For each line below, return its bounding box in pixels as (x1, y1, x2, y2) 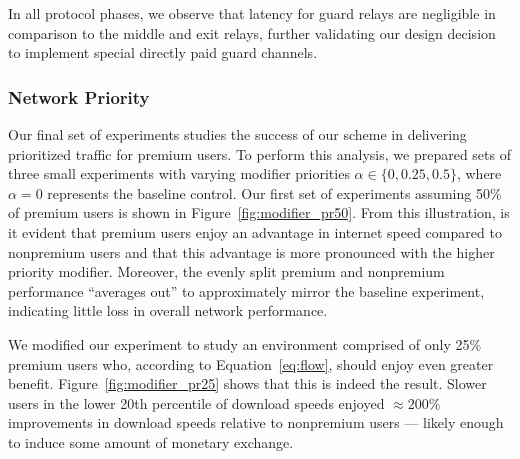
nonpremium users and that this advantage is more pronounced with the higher (8, 241, 495, 262)
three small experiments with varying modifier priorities (8, 163, 350, 184)
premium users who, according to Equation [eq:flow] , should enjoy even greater (8, 353, 494, 374)
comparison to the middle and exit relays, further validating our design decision (8, 22, 496, 43)
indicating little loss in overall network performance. (8, 300, 328, 321)
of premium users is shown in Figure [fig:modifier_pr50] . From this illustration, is (8, 202, 510, 223)
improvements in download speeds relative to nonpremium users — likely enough (8, 412, 504, 433)
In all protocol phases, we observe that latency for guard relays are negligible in (8, 3, 496, 23)
